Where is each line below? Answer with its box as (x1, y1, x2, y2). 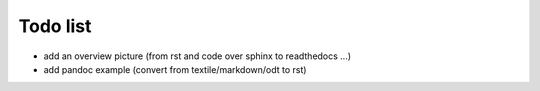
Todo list (18, 15, 92, 37)
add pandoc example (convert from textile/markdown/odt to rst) (43, 63, 307, 75)
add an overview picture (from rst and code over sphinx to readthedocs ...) (43, 50, 352, 62)
